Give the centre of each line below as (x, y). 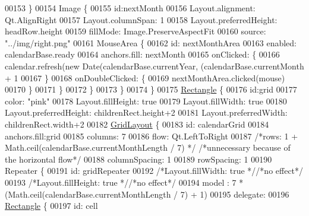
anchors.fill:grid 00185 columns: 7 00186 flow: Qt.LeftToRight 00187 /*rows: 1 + (152, 136)
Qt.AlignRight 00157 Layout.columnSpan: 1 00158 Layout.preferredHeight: (141, 19)
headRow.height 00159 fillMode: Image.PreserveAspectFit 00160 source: (135, 31)
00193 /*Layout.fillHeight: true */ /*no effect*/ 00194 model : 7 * (124, 182)
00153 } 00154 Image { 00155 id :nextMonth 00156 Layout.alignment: (130, 8)
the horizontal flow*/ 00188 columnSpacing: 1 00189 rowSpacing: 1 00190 (138, 159)
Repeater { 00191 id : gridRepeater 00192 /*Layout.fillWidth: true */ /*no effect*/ (154, 171)
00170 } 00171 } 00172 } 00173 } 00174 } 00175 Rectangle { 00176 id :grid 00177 (151, 89)
